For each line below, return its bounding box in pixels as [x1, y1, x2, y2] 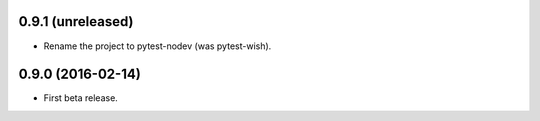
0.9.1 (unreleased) [18, 13, 134, 30]
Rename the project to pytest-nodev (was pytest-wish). [43, 40, 272, 52]
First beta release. [43, 92, 119, 104]
